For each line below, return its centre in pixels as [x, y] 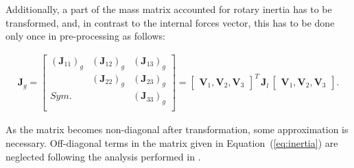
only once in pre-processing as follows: [85, 36]
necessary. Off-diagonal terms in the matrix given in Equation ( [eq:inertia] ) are [172, 142]
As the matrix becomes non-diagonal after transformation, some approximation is [177, 129]
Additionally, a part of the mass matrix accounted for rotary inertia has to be [169, 9]
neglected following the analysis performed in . [103, 156]
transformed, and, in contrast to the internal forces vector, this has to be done [170, 22]
